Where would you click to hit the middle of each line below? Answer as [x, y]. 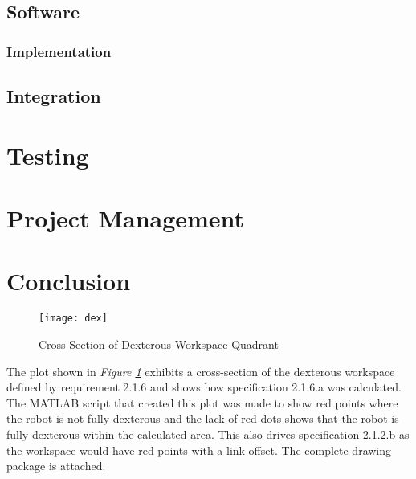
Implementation [59, 51]
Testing [48, 155]
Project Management [126, 217]
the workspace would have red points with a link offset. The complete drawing [199, 450]
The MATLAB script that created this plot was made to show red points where [202, 402]
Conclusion [69, 281]
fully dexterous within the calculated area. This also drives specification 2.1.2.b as [208, 434]
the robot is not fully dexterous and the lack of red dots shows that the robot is [203, 418]
